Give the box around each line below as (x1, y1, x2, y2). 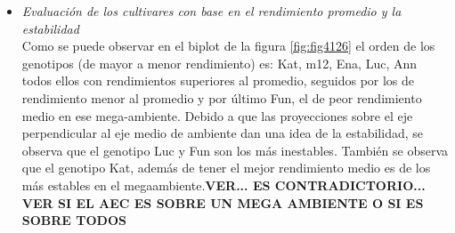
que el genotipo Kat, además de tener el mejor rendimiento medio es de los (21, 158, 431, 177)
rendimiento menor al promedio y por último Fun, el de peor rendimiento (21, 88, 422, 107)
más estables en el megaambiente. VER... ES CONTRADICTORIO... (21, 175, 426, 194)
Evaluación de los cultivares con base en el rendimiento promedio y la (21, 2, 402, 20)
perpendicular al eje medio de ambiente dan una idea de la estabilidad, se (21, 124, 423, 142)
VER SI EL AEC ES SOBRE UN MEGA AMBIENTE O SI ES (21, 193, 424, 212)
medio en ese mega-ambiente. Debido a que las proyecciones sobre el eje (21, 106, 413, 125)
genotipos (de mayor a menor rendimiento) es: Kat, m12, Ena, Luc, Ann (21, 53, 418, 72)
